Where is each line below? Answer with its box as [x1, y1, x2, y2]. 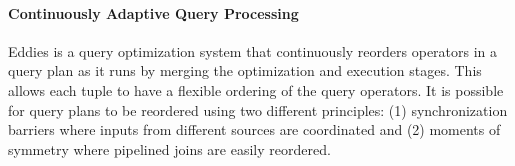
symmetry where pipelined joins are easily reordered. [8, 138, 331, 159]
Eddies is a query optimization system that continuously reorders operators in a [8, 40, 498, 61]
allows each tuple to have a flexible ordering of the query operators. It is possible [8, 79, 504, 100]
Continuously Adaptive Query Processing [8, 2, 299, 23]
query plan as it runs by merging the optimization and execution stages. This [8, 60, 482, 81]
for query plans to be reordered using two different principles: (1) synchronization [8, 99, 508, 120]
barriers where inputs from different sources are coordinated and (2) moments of [8, 119, 501, 140]
